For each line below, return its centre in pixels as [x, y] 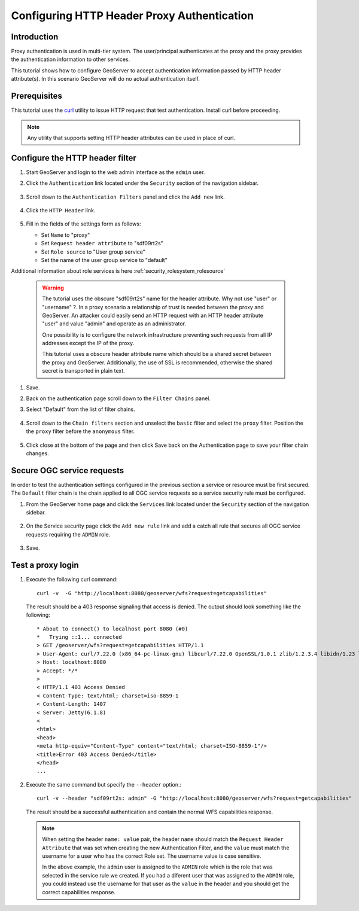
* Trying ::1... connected [79, 637]
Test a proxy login [45, 565]
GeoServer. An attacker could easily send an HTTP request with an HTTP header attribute [153, 315]
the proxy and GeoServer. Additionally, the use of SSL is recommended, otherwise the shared [157, 362]
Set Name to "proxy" [66, 235]
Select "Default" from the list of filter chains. [80, 409]
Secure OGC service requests [68, 470]
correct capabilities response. [79, 892]
